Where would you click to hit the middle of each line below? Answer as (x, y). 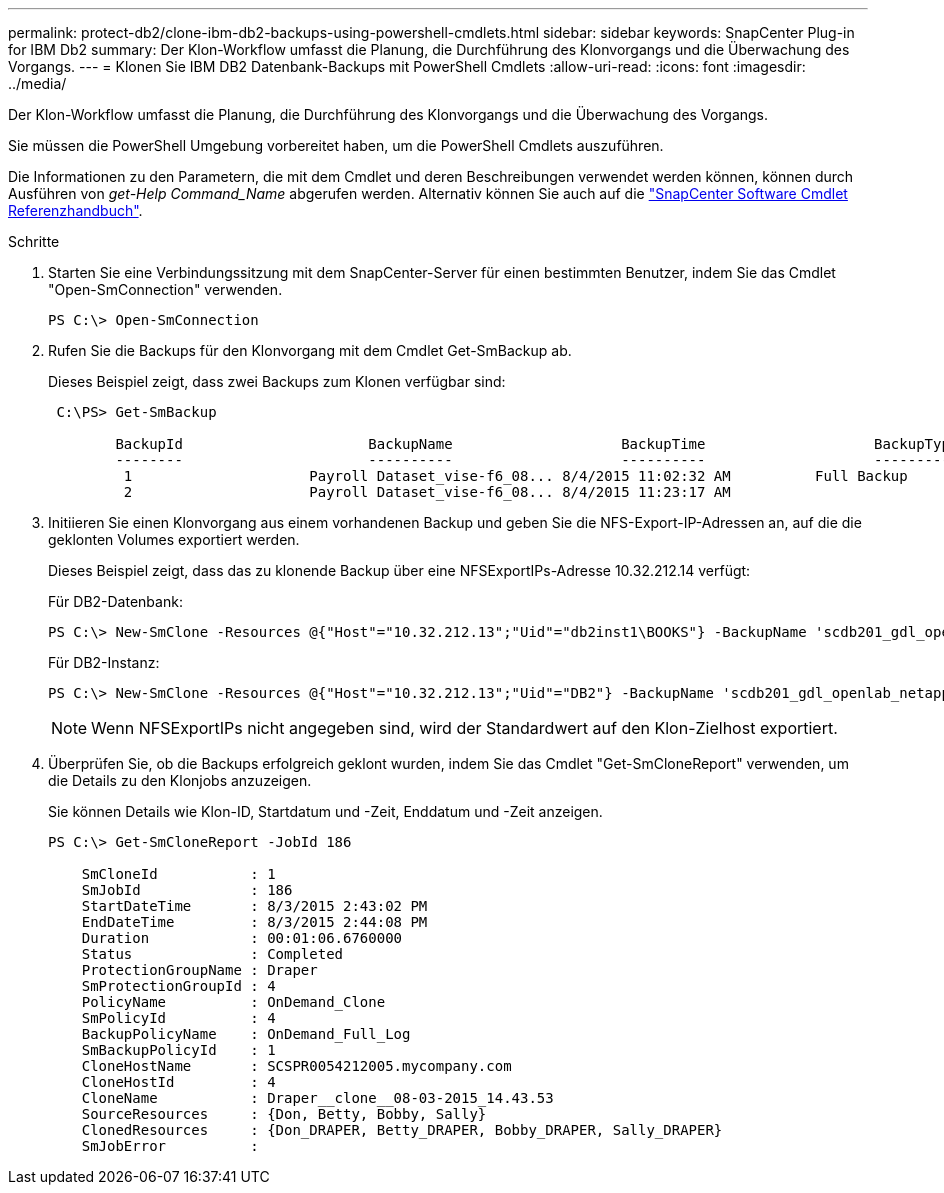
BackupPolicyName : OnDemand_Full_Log (246, 1034)
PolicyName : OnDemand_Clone (233, 1002)
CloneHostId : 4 (178, 1082)
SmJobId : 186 (187, 890)
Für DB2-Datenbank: (115, 601)
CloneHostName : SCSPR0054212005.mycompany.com (296, 1066)
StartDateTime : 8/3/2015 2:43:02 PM (254, 906)
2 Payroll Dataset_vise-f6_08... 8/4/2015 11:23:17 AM (427, 492)
